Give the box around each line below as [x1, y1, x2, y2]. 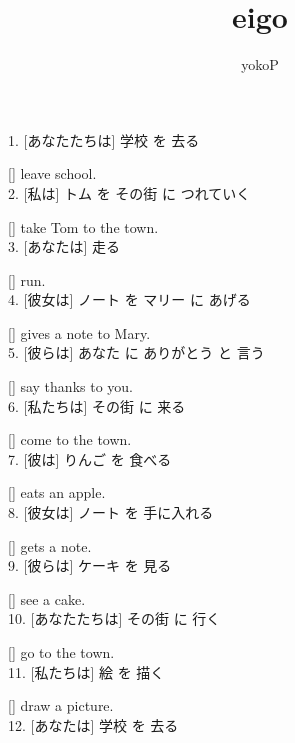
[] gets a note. [8, 535, 92, 556]
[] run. [8, 269, 46, 290]
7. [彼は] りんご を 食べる [8, 448, 172, 469]
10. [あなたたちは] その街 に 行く [8, 608, 221, 629]
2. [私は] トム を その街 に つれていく [8, 182, 251, 203]
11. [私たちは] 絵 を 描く [8, 661, 165, 682]
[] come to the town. [8, 429, 132, 450]
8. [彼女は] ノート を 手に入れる [8, 502, 214, 523]
